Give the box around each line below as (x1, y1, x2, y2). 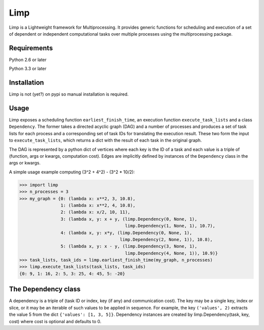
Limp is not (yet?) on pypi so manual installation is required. (9, 91, 129, 97)
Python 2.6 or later (9, 57, 47, 62)
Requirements (9, 44, 53, 52)
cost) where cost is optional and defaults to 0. (9, 318, 102, 324)
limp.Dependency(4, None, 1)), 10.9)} (125, 250, 218, 256)
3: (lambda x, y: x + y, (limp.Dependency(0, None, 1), (60, 216, 198, 222)
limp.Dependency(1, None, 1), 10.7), (125, 223, 216, 229)
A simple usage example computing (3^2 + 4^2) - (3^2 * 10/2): (9, 169, 135, 175)
